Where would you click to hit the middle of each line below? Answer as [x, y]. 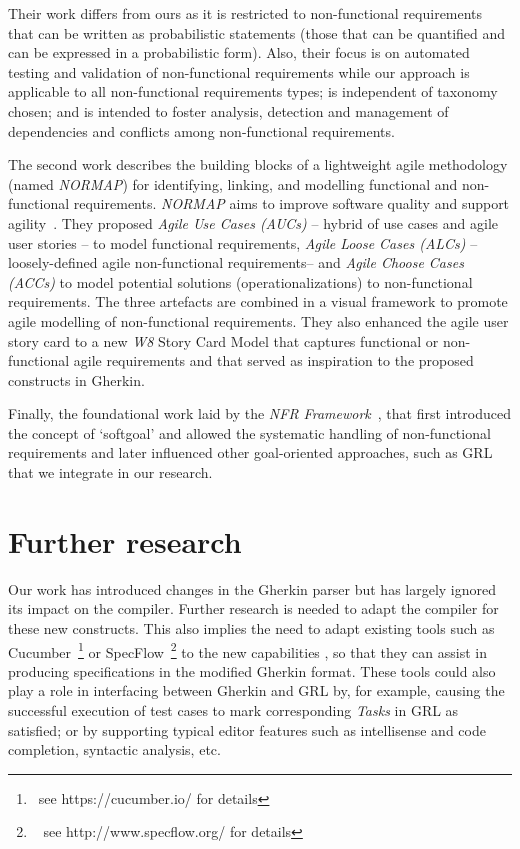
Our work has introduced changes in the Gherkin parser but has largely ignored [252, 588]
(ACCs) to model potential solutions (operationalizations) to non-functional [240, 281]
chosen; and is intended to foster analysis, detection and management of [228, 110]
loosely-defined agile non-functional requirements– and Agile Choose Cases [236, 262]
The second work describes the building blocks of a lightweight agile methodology [258, 164]
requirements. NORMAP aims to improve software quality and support [291, 203]
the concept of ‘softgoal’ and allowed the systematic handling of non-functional [249, 432]
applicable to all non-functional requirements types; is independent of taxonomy [253, 91]
